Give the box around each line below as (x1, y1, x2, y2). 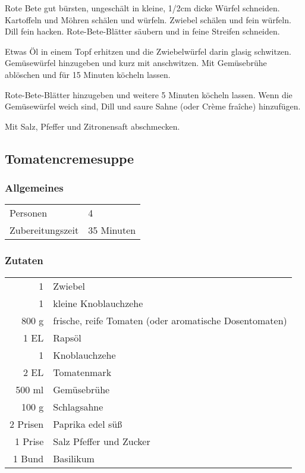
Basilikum (53, 451, 95, 465)
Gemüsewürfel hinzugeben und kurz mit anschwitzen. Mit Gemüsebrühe (5, 57, 267, 69)
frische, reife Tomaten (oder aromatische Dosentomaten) (53, 313, 287, 327)
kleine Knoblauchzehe (53, 296, 143, 310)
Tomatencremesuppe (5, 149, 134, 167)
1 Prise (14, 434, 44, 448)
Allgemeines (5, 180, 64, 195)
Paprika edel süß (53, 416, 122, 431)
